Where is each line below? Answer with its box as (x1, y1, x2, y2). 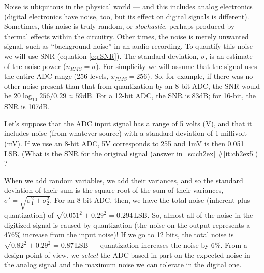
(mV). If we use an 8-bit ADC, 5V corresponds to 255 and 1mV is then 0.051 (4, 138, 244, 148)
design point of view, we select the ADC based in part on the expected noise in (4, 249, 250, 260)
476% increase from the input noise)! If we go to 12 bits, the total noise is (4, 229, 234, 240)
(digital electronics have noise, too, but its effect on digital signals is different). (4, 11, 249, 21)
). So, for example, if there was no (147, 71, 253, 81)
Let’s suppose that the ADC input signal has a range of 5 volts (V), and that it (4, 118, 252, 128)
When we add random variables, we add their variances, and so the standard (4, 175, 243, 185)
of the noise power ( (4, 60, 66, 71)
